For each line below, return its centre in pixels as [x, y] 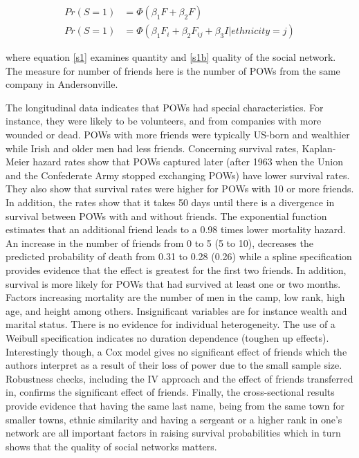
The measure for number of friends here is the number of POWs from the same [173, 70]
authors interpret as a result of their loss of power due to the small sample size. [174, 365]
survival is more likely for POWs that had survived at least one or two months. [173, 283]
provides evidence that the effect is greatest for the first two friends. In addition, [176, 269]
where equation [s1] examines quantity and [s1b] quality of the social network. [171, 57]
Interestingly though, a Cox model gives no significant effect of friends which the [176, 351]
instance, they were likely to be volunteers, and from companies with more [164, 121]
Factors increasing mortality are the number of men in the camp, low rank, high [175, 297]
